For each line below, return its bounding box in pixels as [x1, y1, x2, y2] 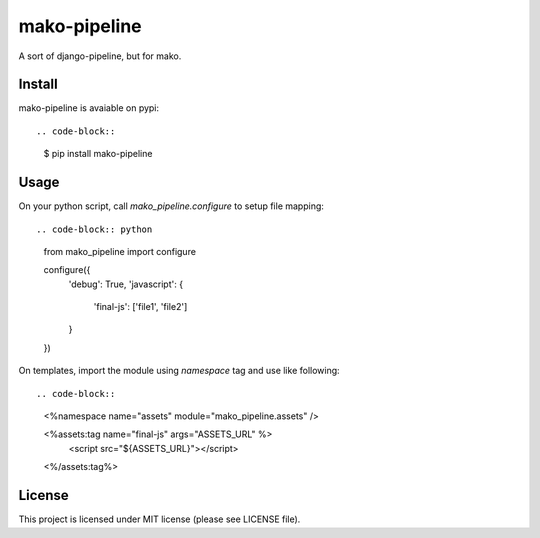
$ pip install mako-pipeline [43, 148, 153, 160]
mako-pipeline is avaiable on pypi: [18, 102, 160, 114]
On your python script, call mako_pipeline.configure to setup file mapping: [18, 200, 325, 212]
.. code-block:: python [36, 223, 153, 235]
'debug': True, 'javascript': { [68, 278, 184, 290]
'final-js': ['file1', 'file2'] [93, 301, 188, 313]
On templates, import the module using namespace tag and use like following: [18, 365, 340, 377]
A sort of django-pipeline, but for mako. [18, 50, 182, 62]
